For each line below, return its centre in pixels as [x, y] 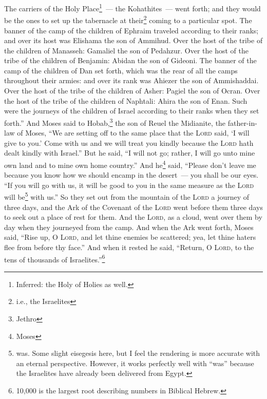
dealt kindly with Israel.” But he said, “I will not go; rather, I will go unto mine [130, 153]
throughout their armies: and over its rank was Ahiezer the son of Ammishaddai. [131, 80]
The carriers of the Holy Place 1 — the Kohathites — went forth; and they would [132, 7]
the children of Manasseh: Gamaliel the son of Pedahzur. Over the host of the [126, 50]
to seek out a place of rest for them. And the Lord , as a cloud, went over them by [133, 217]
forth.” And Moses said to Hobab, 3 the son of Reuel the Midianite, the [115, 122]
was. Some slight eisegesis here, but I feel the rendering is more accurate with [138, 353]
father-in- [242, 122]
